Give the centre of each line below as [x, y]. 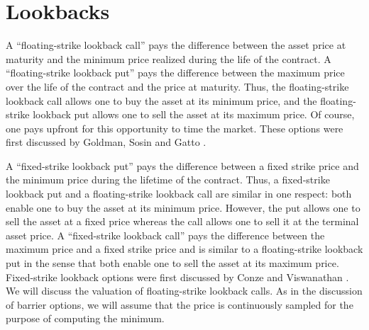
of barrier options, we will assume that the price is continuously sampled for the [180, 304]
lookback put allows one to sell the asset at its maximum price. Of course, [194, 114]
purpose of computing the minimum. [85, 318]
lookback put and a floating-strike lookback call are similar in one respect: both [179, 194]
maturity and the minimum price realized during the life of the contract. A [169, 58]
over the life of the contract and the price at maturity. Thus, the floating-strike [177, 86]
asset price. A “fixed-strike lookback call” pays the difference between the [165, 235]
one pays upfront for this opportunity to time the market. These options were [175, 128]
